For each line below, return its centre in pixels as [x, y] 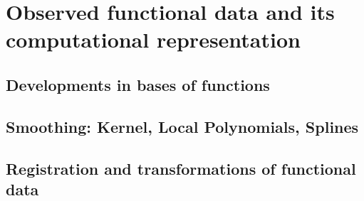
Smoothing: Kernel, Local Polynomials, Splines [182, 126]
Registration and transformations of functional [181, 168]
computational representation [153, 39]
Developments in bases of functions [138, 84]
